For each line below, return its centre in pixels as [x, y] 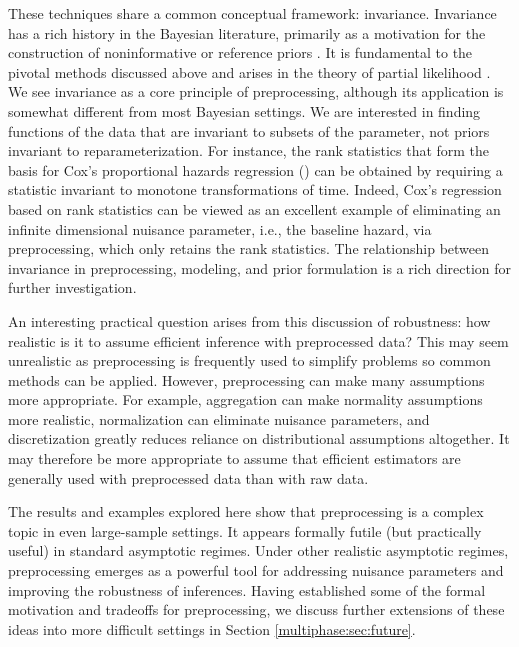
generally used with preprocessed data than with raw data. [188, 477]
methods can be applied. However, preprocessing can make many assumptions [246, 379]
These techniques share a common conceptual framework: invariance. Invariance [252, 13]
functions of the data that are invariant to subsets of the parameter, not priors [249, 130]
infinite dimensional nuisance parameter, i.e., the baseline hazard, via [220, 228]
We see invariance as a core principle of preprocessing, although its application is [256, 91]
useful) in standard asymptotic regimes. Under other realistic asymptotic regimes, [258, 550]
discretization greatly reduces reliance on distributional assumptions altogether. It [259, 438]
